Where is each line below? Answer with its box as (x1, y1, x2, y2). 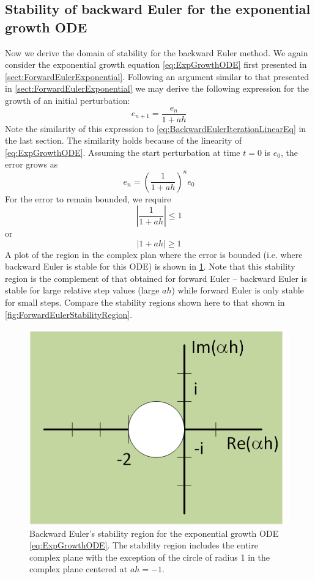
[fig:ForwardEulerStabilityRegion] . (5, 308, 133, 320)
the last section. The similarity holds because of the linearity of (5, 134, 242, 147)
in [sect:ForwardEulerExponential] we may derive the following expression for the (5, 82, 309, 95)
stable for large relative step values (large (5, 284, 160, 297)
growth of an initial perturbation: (5, 94, 130, 106)
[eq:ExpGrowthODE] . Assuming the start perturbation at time (5, 146, 240, 158)
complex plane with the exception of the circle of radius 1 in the (29, 550, 270, 563)
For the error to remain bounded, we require (5, 192, 171, 205)
